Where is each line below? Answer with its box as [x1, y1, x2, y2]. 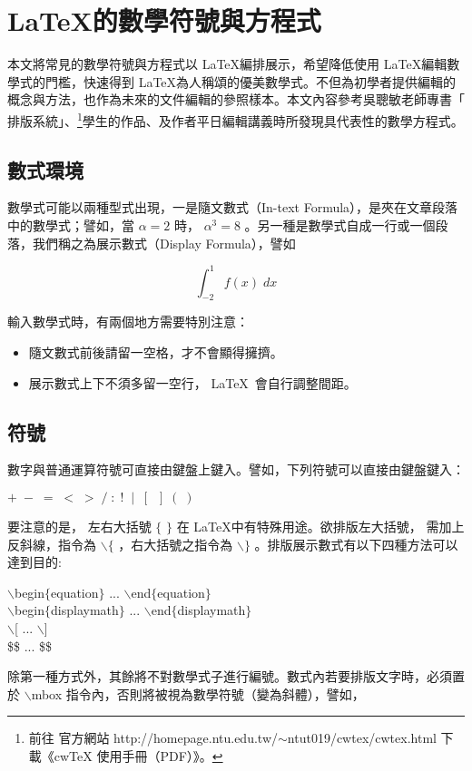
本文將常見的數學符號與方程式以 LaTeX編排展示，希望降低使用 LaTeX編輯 [7, 54, 447, 73]
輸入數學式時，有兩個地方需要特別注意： [7, 312, 249, 331]
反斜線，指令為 [7, 534, 96, 553]
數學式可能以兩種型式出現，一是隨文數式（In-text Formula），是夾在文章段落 [7, 198, 458, 217]
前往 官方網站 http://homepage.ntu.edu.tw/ [28, 728, 278, 747]
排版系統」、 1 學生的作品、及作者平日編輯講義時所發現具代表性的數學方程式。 [7, 108, 464, 130]
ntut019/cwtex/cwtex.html [287, 728, 437, 747]
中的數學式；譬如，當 [7, 215, 134, 234]
